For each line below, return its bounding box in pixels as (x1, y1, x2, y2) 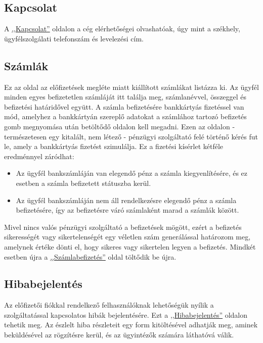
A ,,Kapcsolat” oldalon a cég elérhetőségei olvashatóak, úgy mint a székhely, (4, 23, 240, 34)
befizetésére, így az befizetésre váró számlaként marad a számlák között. (16, 205, 239, 215)
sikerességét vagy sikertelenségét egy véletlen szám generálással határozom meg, (4, 231, 251, 242)
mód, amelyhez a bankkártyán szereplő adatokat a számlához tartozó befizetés (4, 111, 247, 122)
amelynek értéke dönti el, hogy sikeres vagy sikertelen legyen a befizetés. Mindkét (4, 241, 256, 252)
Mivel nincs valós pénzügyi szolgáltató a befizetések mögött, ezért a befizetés (4, 221, 242, 232)
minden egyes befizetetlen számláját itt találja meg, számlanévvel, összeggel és (4, 91, 247, 102)
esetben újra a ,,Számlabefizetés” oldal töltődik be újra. (4, 251, 177, 262)
